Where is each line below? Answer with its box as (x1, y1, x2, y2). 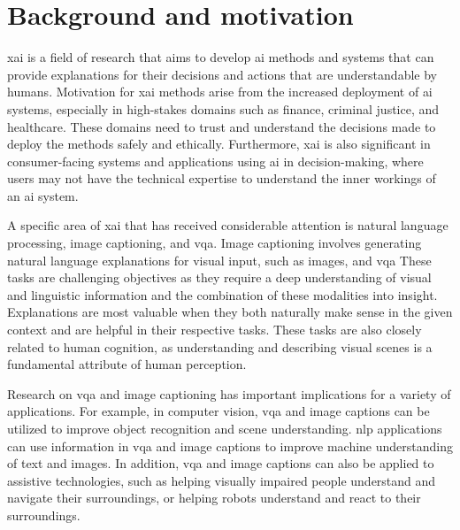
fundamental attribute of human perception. (7, 355, 247, 373)
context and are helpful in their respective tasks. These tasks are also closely (7, 320, 422, 339)
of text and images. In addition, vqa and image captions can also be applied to (7, 454, 434, 472)
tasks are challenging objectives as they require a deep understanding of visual (7, 268, 432, 287)
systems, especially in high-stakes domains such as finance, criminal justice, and (7, 99, 440, 118)
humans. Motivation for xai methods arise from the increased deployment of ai (7, 82, 433, 101)
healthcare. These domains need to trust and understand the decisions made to (7, 117, 436, 135)
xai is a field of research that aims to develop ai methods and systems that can (7, 48, 434, 66)
